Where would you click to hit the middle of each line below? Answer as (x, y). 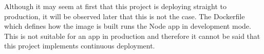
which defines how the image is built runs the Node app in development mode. (128, 26)
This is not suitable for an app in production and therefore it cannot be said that (132, 36)
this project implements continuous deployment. (80, 46)
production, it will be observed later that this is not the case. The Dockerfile (125, 16)
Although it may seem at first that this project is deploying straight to (115, 6)
